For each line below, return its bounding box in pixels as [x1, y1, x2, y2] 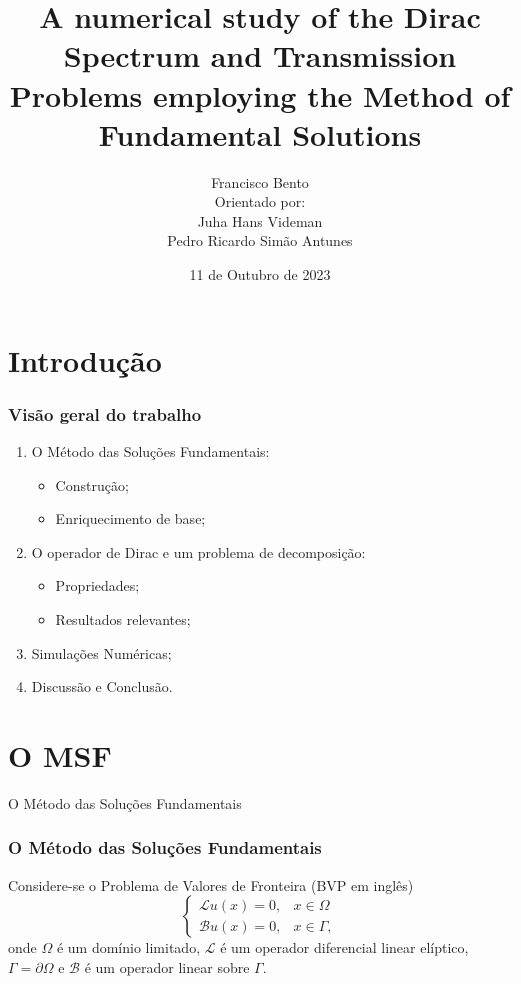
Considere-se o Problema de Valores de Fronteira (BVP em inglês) [8, 874, 414, 895]
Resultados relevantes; [55, 609, 191, 630]
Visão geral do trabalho [8, 401, 202, 426]
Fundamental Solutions [98, 113, 422, 154]
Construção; [55, 474, 129, 495]
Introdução [8, 339, 162, 380]
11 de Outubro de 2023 [189, 264, 331, 285]
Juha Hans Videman [197, 210, 323, 231]
